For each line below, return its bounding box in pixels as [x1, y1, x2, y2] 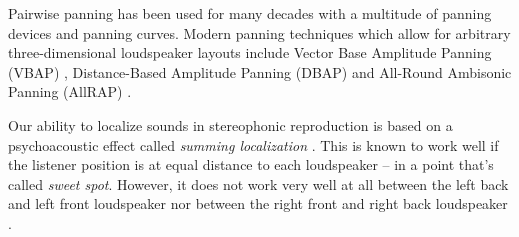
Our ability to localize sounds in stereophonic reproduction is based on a [8, 114, 453, 135]
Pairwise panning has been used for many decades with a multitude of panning [8, 3, 492, 23]
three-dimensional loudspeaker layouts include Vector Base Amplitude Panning [8, 42, 492, 63]
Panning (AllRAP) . [8, 81, 132, 102]
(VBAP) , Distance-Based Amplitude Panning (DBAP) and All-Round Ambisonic [8, 61, 512, 82]
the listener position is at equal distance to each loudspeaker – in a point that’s [8, 154, 494, 175]
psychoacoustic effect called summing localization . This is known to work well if [8, 134, 499, 155]
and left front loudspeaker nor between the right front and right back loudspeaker [8, 193, 508, 214]
